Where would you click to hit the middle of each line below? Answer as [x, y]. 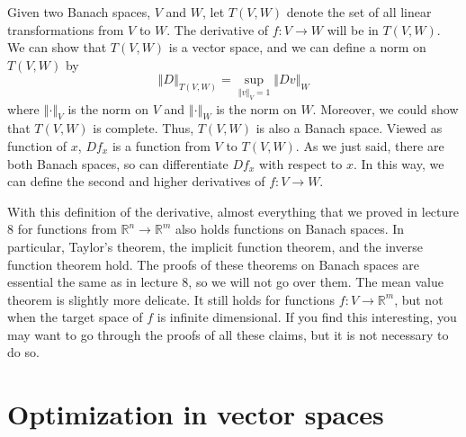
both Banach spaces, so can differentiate [118, 163]
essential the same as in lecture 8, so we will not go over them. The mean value [225, 282]
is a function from [161, 145]
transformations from [66, 29]
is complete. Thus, [143, 128]
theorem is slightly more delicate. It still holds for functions [171, 299]
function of [37, 145]
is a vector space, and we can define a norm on [297, 47]
